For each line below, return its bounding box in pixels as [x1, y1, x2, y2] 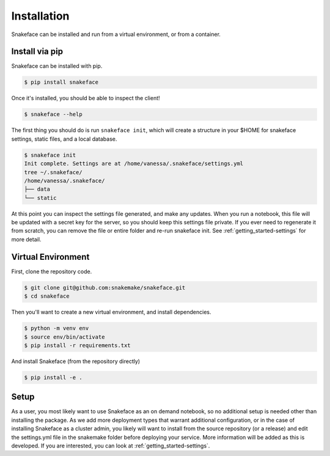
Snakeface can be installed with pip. [11, 62, 103, 70]
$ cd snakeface [24, 293, 70, 300]
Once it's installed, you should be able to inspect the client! [11, 95, 160, 102]
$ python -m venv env [24, 325, 89, 332]
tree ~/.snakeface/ [24, 169, 82, 175]
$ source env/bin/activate [24, 333, 105, 340]
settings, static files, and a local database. [11, 135, 117, 142]
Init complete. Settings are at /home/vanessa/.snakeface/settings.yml [24, 160, 244, 167]
